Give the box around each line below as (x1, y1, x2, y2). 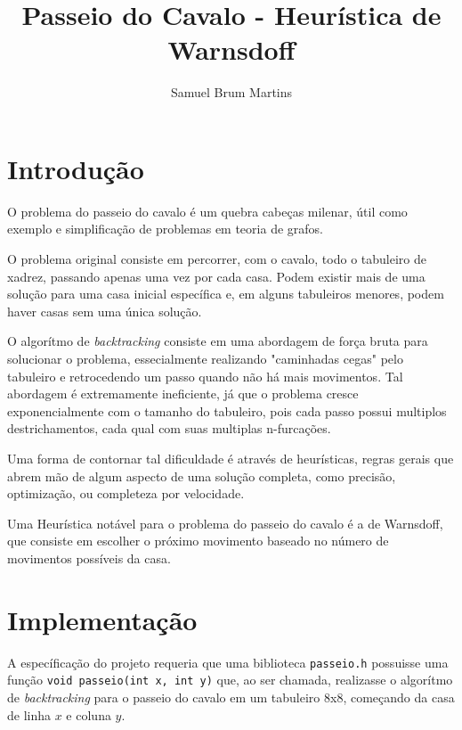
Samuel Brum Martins (170, 83, 293, 102)
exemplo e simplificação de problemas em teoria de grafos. (7, 219, 323, 238)
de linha (7, 705, 52, 724)
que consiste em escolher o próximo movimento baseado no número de (7, 531, 389, 550)
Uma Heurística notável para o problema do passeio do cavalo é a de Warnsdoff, (7, 513, 443, 532)
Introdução (7, 150, 144, 186)
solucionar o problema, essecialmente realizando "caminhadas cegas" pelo (7, 349, 403, 367)
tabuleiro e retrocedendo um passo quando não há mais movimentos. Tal (7, 366, 403, 385)
